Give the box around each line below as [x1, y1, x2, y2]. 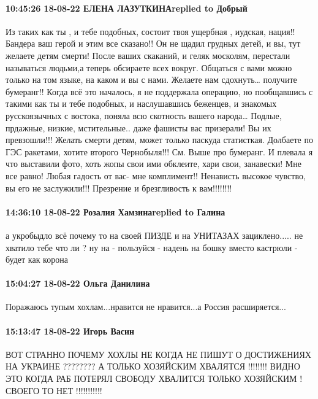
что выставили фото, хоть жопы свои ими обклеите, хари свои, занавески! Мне [6, 157, 301, 170]
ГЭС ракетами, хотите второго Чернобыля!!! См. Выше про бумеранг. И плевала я [6, 145, 313, 158]
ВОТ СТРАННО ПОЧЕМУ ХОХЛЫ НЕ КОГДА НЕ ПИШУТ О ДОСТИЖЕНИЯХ [6, 347, 311, 360]
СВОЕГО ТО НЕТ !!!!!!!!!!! [6, 384, 102, 397]
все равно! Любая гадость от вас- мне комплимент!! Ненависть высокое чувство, [6, 169, 306, 182]
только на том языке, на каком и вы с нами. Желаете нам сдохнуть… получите [6, 73, 297, 86]
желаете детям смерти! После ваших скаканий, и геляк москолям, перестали [6, 48, 290, 61]
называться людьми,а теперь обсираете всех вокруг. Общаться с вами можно [6, 61, 292, 74]
